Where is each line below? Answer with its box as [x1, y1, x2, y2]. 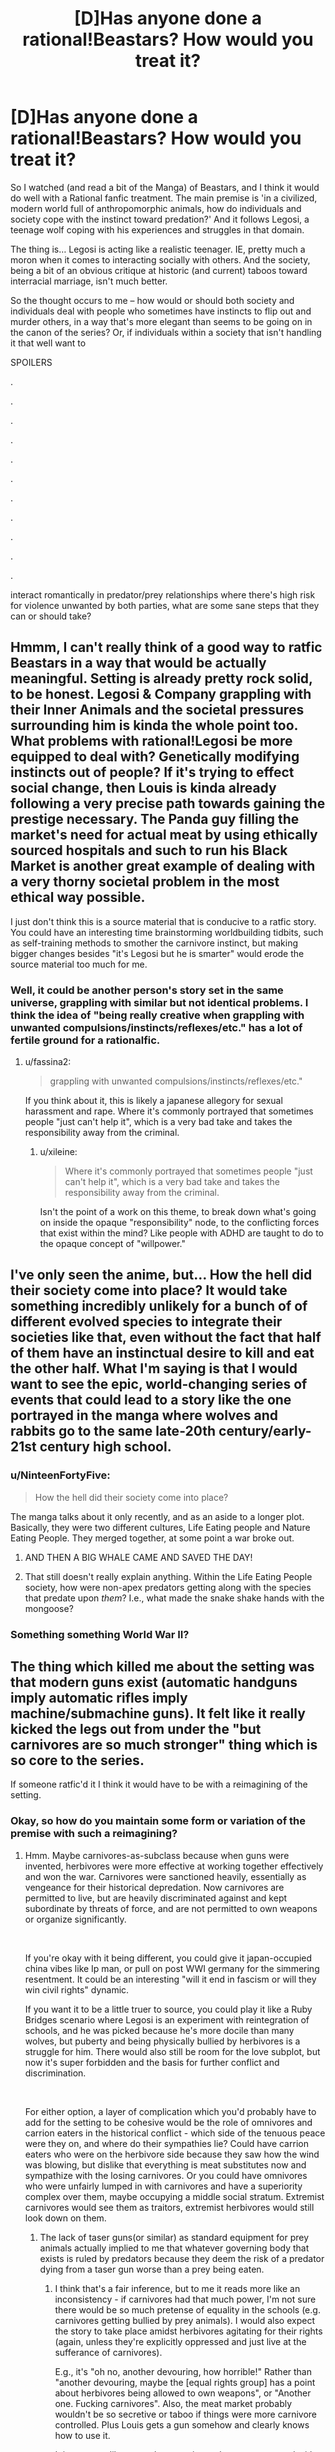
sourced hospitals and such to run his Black [10, 842, 288, 859]
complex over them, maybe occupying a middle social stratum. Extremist [24, 2190, 325, 2202]
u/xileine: [39, 1146, 78, 1158]
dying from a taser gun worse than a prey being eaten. [39, 2263, 265, 2275]
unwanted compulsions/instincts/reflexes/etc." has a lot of [10, 1020, 303, 1034]
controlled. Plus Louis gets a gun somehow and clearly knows [54, 2418, 310, 2431]
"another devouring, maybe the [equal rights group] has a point [54, 2376, 316, 2388]
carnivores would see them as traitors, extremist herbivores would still [24, 2201, 315, 2213]
